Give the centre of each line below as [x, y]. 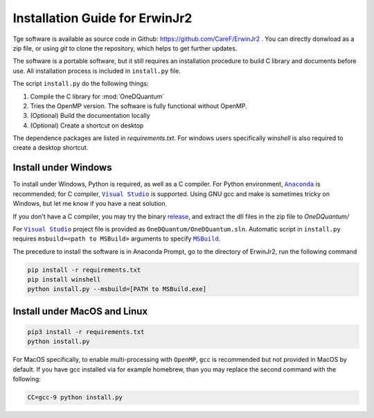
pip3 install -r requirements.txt [86, 332]
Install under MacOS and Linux [80, 311]
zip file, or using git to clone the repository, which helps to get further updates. [125, 48]
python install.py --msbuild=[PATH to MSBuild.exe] [117, 289]
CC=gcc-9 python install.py [75, 398]
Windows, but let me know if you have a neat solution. [90, 204]
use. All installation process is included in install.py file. [97, 71]
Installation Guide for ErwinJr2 [103, 18]
